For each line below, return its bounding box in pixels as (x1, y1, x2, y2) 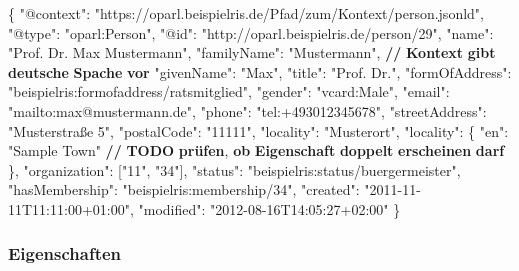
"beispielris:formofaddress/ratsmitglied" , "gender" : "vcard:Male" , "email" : (8, 81, 450, 102)
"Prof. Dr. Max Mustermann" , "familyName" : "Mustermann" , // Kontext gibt (8, 42, 496, 63)
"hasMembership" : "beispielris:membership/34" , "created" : (8, 179, 360, 200)
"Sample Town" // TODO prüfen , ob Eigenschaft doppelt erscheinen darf (8, 140, 505, 161)
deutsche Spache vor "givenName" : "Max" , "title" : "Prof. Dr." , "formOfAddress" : (8, 61, 512, 82)
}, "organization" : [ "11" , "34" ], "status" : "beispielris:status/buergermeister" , (8, 159, 461, 180)
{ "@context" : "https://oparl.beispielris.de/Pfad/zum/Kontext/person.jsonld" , (8, 3, 484, 23)
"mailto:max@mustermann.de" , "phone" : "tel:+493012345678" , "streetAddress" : (8, 100, 487, 121)
